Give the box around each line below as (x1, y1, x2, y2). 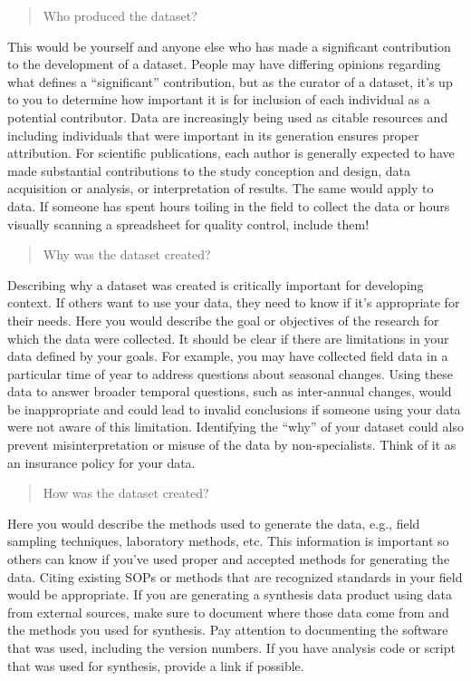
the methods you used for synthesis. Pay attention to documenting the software (7, 620, 448, 639)
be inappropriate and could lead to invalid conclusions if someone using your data (7, 399, 461, 418)
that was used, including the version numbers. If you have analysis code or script (7, 638, 456, 657)
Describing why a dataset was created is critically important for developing (7, 275, 424, 294)
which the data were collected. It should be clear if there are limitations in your (7, 328, 449, 347)
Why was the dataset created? (43, 245, 211, 264)
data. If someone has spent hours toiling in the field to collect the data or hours (7, 196, 450, 215)
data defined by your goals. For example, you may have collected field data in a (7, 346, 448, 365)
